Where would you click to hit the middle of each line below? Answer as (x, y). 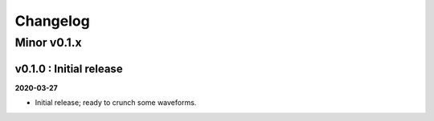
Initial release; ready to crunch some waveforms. (116, 103)
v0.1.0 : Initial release (69, 69)
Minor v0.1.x (48, 42)
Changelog (52, 21)
